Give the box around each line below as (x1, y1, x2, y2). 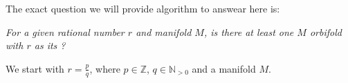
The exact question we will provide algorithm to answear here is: (6, 1, 280, 15)
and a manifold (192, 61, 256, 75)
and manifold (136, 24, 192, 39)
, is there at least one (203, 24, 294, 39)
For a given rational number (6, 24, 125, 39)
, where (89, 61, 120, 75)
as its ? (34, 38, 66, 53)
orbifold (309, 24, 342, 39)
